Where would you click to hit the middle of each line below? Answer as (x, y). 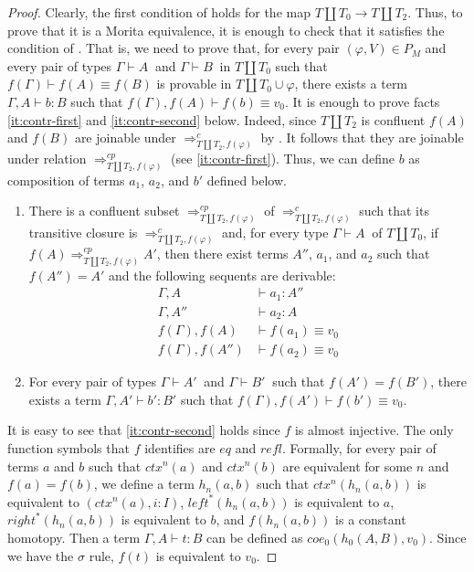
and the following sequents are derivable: (222, 275)
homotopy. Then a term (74, 538)
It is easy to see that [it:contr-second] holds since (144, 430)
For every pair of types (93, 381)
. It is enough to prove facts (363, 101)
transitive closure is (83, 232)
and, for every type (275, 232)
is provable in (194, 84)
